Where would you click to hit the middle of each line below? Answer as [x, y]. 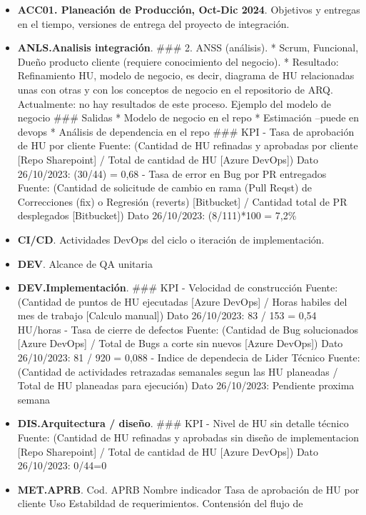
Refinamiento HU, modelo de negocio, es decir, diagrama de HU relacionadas [186, 75]
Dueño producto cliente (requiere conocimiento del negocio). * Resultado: [178, 61]
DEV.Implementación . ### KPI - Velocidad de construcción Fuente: [178, 287]
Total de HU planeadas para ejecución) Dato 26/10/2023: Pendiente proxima [186, 385]
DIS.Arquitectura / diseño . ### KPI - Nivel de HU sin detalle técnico [183, 423]
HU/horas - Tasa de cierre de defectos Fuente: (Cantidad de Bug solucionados [188, 329]
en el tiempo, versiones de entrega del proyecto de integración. [153, 23]
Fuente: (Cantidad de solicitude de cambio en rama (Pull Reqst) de [165, 187]
